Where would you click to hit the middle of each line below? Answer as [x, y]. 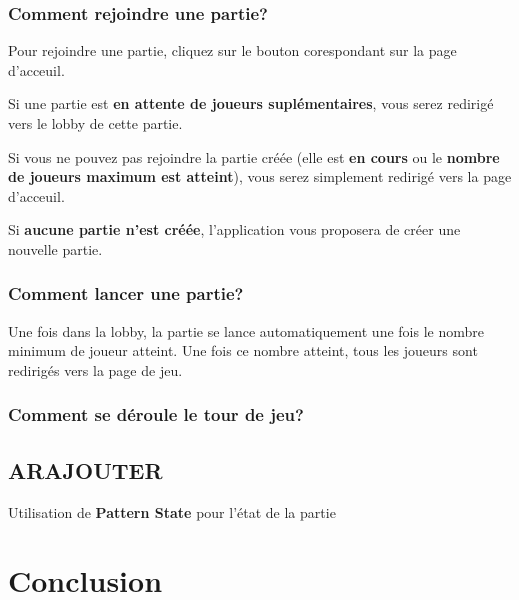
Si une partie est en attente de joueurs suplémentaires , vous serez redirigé [251, 103]
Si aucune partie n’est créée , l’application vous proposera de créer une [234, 229]
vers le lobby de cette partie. [95, 123]
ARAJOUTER [85, 469]
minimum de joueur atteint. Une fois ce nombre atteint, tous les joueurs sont [243, 350]
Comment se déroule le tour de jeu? [156, 414]
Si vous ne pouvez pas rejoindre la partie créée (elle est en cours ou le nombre [254, 156]
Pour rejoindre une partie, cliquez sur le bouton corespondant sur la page [232, 50]
